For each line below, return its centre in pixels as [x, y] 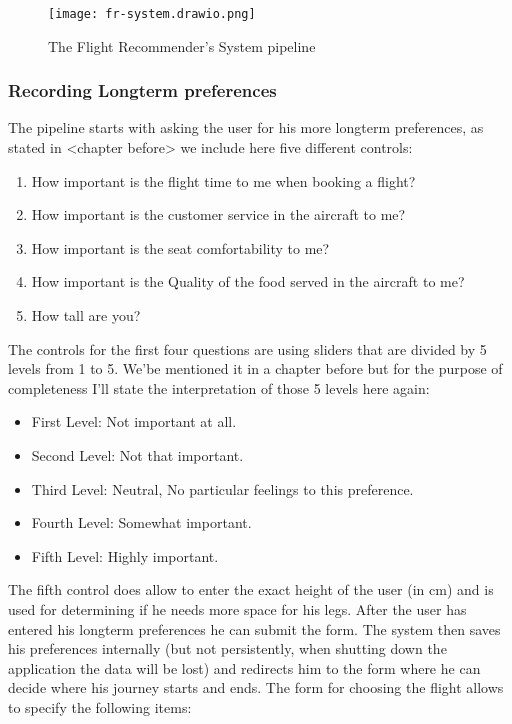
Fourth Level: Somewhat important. [141, 522]
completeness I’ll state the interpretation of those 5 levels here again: [219, 387]
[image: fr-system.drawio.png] [152, 14]
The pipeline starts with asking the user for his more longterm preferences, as [246, 127]
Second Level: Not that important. [137, 455]
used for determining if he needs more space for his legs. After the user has [237, 608]
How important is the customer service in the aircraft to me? [218, 214]
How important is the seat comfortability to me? [180, 247]
